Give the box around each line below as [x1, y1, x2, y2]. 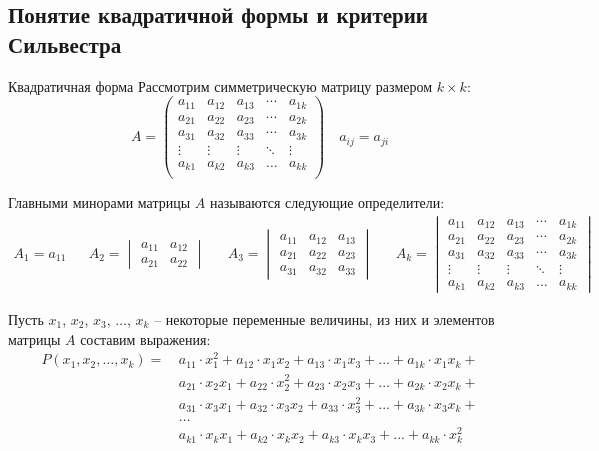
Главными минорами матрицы [8, 192, 191, 213]
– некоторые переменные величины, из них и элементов [154, 309, 495, 330]
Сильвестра [8, 28, 122, 59]
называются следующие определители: [209, 192, 445, 213]
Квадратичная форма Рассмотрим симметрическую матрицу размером [8, 75, 433, 96]
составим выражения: [80, 328, 211, 349]
